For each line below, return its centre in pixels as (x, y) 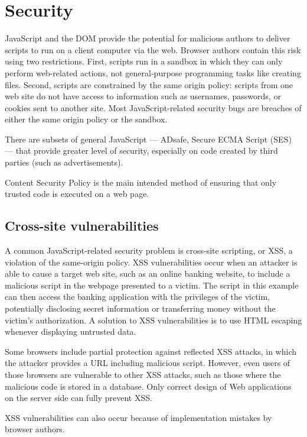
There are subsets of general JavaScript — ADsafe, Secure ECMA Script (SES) (148, 139)
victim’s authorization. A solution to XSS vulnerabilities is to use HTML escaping (153, 320)
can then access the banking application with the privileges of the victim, (138, 297)
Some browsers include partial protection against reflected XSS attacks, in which (151, 351)
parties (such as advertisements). (64, 162)
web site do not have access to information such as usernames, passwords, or (143, 96)
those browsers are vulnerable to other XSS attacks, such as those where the (143, 374)
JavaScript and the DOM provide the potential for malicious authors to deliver (148, 38)
